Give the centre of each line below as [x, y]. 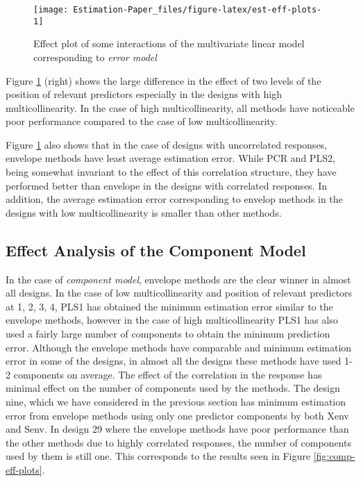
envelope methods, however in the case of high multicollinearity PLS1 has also [172, 320]
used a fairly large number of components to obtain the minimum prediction [168, 334]
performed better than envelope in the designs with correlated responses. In [167, 185]
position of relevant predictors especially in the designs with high [144, 94]
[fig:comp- [334, 456]
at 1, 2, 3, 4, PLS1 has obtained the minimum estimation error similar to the [169, 306]
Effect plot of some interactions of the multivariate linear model [169, 43]
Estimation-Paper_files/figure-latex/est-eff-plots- [198, 10]
